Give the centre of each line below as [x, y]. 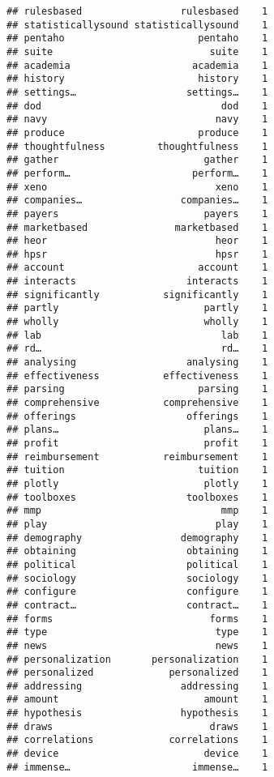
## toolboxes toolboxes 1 [137, 497]
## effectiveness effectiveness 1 [137, 376]
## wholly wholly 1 [137, 322]
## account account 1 [137, 268]
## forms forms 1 [137, 619]
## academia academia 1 [137, 65]
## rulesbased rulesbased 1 [137, 11]
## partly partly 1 [137, 308]
